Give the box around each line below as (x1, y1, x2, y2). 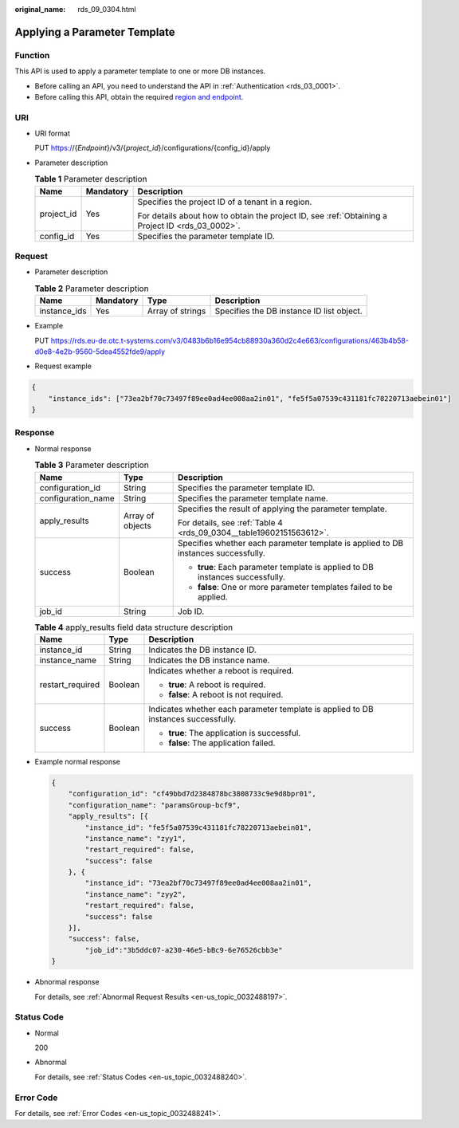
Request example (34, 361, 92, 371)
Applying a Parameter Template (14, 25, 175, 39)
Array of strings (147, 305, 206, 316)
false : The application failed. (168, 737, 276, 749)
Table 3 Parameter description (34, 459, 149, 470)
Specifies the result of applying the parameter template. (178, 503, 387, 514)
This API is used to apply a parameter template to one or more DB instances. (14, 66, 266, 76)
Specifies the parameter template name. (178, 493, 328, 504)
